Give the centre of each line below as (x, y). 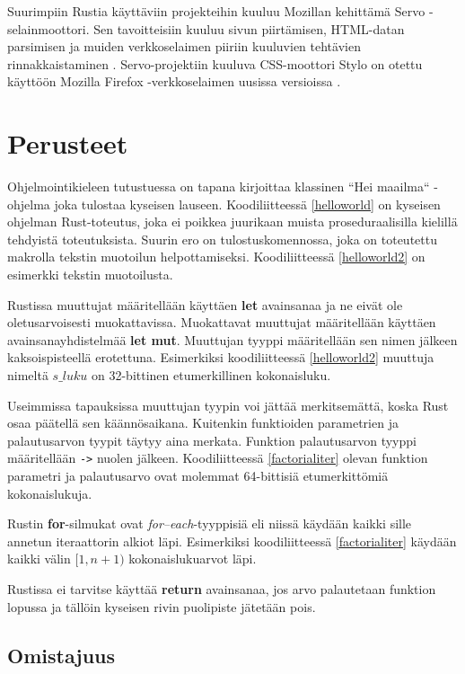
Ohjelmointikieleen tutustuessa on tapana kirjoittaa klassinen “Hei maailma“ (219, 186)
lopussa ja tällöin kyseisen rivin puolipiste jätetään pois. (162, 606)
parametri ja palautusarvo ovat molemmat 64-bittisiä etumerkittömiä (198, 476)
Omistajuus (61, 655)
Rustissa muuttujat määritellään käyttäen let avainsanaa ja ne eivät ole (205, 304)
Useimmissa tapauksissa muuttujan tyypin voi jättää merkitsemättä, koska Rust (228, 405)
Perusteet (68, 143)
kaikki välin (39, 559)
